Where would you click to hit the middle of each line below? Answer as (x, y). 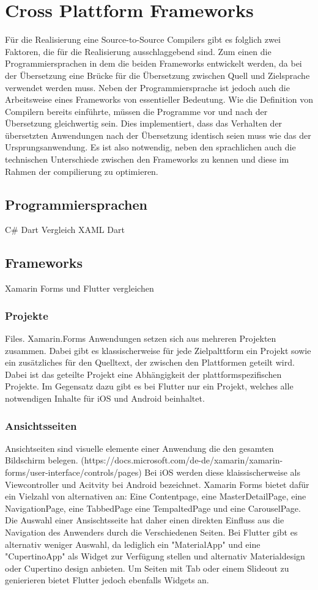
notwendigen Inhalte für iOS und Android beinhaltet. (105, 398)
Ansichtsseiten (41, 425)
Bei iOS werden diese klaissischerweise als (222, 472)
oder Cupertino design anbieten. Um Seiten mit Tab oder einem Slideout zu (147, 568)
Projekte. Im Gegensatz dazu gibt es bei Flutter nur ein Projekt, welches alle (149, 386)
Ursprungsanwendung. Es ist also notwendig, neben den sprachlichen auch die (150, 147)
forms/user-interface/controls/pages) (73, 472)
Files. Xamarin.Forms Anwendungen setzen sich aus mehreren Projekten (141, 338)
